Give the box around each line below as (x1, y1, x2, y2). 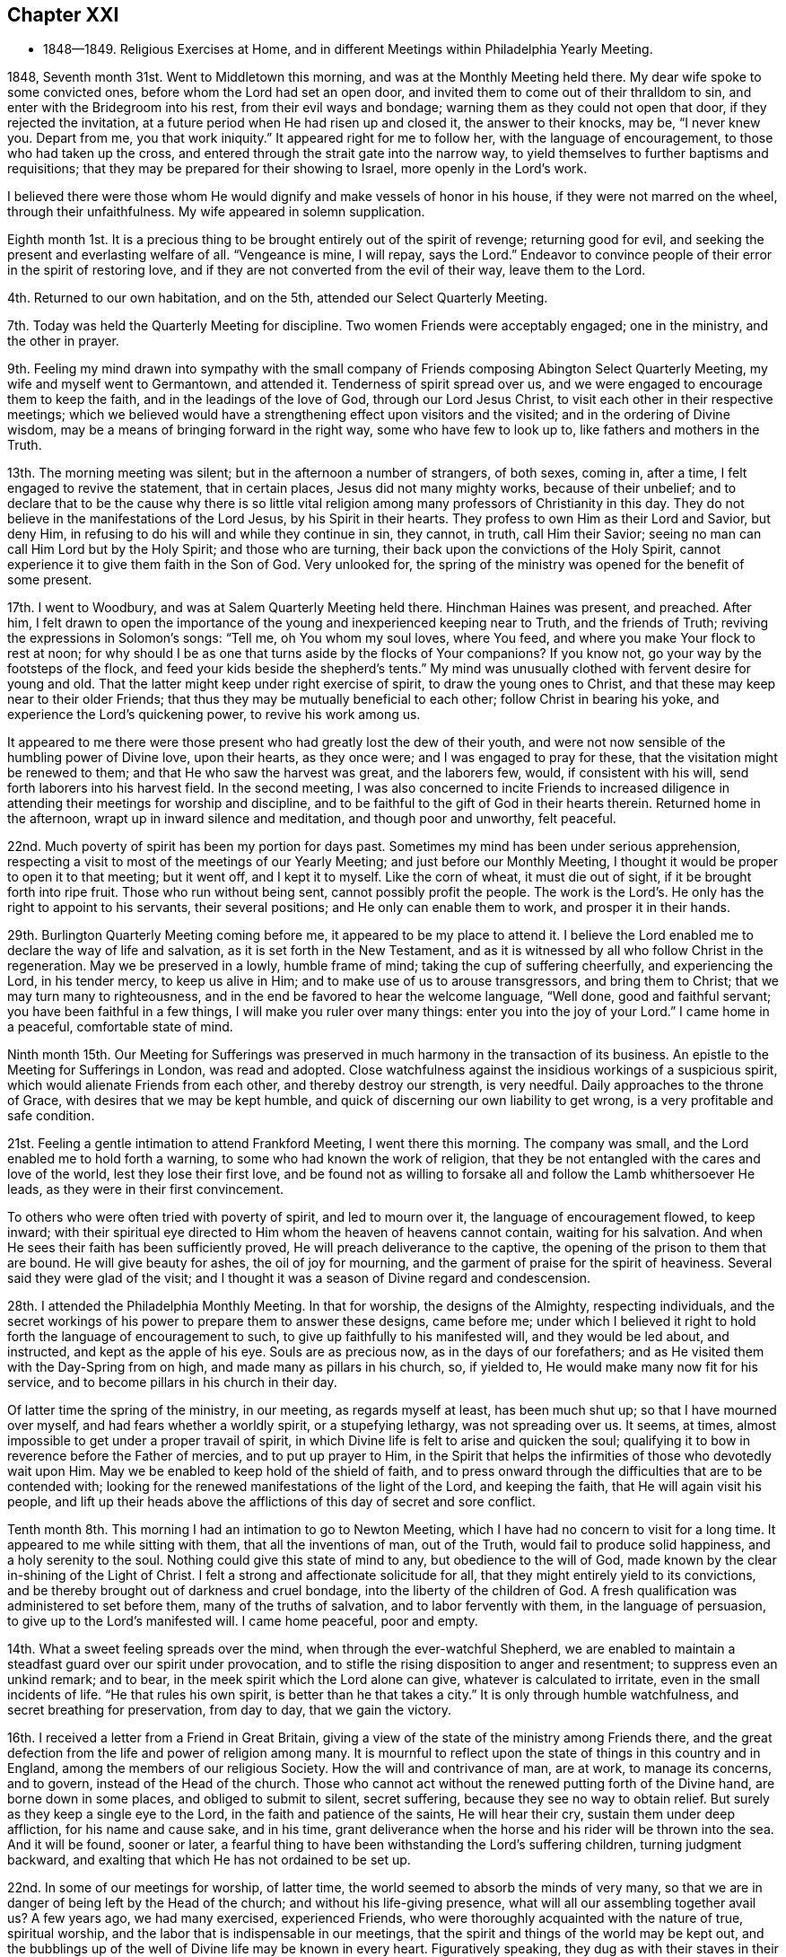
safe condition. (7, 1108, 95, 1124)
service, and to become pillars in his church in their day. (7, 1374, 337, 1391)
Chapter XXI (7, 4, 119, 26)
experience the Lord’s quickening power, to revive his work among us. (7, 706, 421, 723)
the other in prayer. (7, 333, 119, 349)
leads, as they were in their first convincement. (7, 1181, 284, 1198)
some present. (7, 572, 92, 588)
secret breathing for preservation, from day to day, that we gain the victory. (7, 1702, 452, 1718)
